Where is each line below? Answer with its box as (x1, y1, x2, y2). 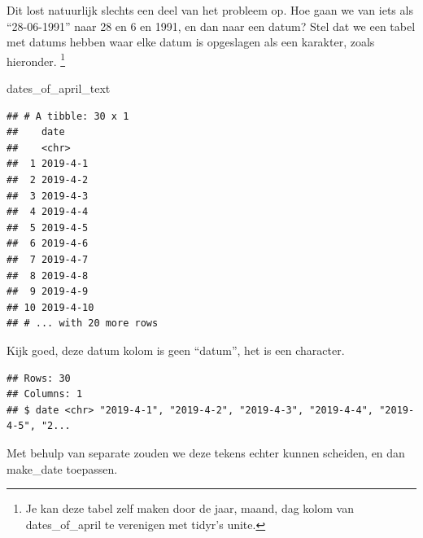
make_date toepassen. (7, 460, 118, 477)
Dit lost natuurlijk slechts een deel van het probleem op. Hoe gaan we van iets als (7, 2, 413, 18)
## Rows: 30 (7, 372, 71, 384)
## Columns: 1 (7, 388, 83, 400)
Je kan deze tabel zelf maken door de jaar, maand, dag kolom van (25, 500, 354, 517)
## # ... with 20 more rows (7, 317, 159, 330)
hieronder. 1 (7, 50, 66, 69)
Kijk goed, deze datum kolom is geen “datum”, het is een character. (7, 341, 345, 358)
